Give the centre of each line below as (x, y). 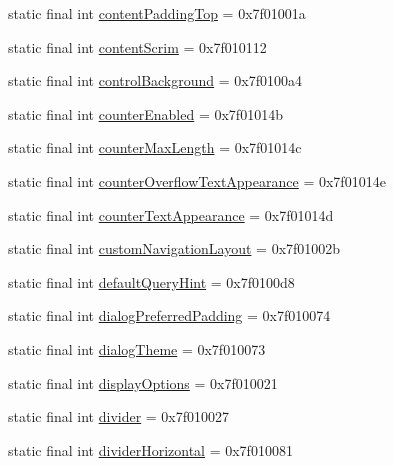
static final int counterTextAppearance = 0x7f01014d (171, 214)
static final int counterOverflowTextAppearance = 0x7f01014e (197, 180)
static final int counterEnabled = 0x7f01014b (145, 113)
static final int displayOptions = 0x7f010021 (143, 382)
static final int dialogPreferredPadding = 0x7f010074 (169, 315)
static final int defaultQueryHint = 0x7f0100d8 (151, 281)
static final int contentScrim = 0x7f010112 (137, 46)
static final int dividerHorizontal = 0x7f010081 (150, 449)
